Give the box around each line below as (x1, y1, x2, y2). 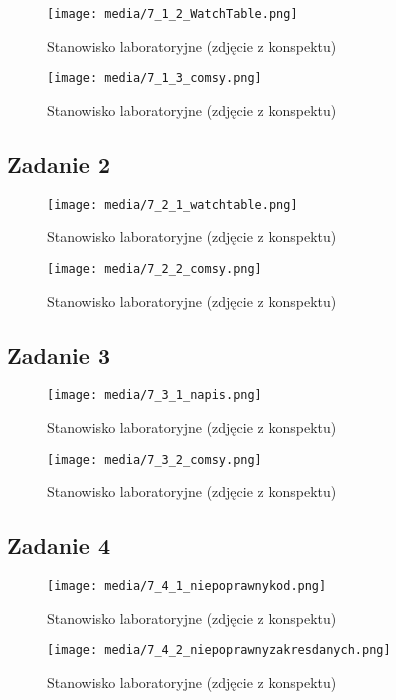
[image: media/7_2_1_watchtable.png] (47, 197, 298, 212)
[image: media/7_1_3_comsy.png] (47, 71, 262, 86)
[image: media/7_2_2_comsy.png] (47, 261, 262, 276)
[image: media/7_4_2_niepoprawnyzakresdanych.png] (47, 643, 391, 658)
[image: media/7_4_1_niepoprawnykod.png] (47, 579, 327, 594)
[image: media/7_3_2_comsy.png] (47, 452, 262, 467)
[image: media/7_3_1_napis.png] (47, 388, 262, 403)
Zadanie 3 (7, 339, 110, 370)
